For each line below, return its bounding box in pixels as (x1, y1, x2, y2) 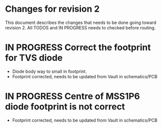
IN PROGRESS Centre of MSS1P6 (5, 91, 140, 102)
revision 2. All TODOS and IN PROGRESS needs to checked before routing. (5, 24, 156, 30)
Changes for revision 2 (5, 3, 100, 15)
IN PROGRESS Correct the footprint (5, 42, 151, 53)
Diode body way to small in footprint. (12, 68, 87, 74)
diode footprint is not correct (5, 101, 125, 112)
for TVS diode (5, 52, 63, 64)
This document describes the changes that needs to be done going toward (5, 20, 157, 25)
